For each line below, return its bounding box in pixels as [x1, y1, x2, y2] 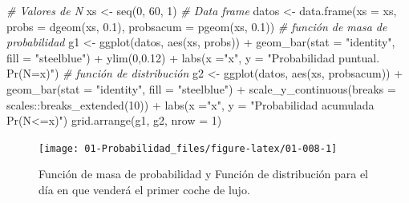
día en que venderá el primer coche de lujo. [38, 181, 250, 197]
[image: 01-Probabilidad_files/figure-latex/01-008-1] [38, 142, 338, 154]
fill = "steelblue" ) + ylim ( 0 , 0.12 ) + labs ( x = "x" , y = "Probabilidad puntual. [6, 49, 380, 66]
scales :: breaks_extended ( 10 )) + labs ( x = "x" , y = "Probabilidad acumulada [6, 96, 375, 113]
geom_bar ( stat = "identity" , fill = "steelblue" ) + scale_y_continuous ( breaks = [6, 80, 396, 97]
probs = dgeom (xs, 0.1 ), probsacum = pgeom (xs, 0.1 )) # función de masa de [6, 18, 387, 34]
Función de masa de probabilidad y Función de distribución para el [38, 165, 369, 182]
